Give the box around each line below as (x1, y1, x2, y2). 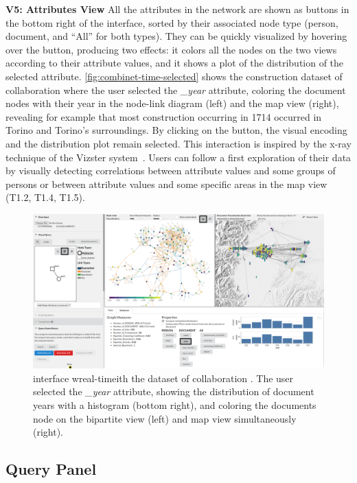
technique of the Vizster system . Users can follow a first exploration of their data (5, 150, 352, 164)
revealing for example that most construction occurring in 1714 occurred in (5, 109, 322, 123)
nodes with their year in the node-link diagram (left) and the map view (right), (5, 96, 339, 110)
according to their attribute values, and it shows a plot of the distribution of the (5, 56, 344, 70)
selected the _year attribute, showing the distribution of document (33, 384, 314, 399)
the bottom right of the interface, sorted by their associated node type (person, (5, 15, 338, 30)
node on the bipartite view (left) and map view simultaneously (33, 411, 297, 425)
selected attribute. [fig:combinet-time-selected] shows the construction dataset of (5, 69, 343, 83)
